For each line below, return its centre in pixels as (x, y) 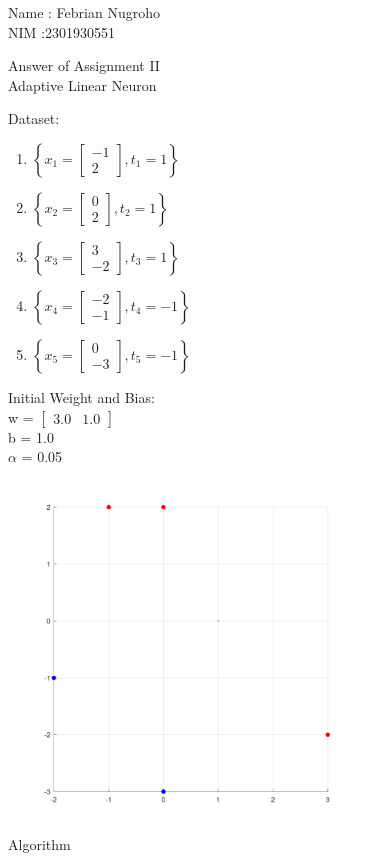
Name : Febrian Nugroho (84, 12)
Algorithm (39, 843)
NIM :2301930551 (61, 31)
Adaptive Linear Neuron (82, 84)
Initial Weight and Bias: (81, 396)
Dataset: (34, 118)
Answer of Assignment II (84, 65)
